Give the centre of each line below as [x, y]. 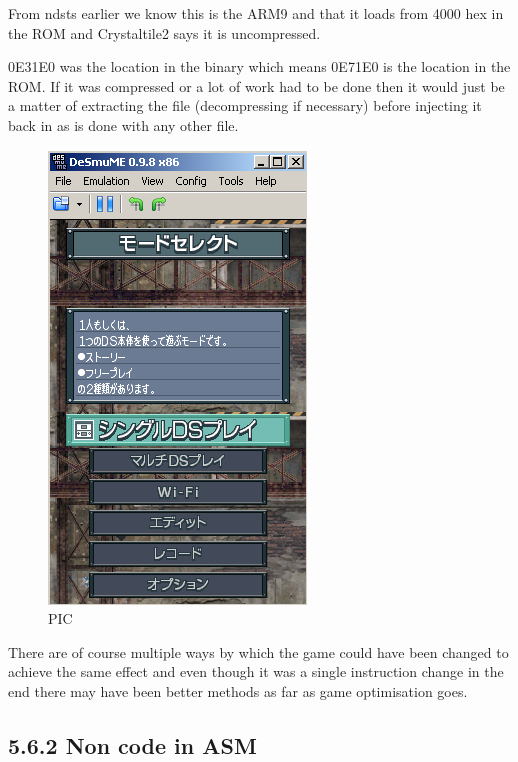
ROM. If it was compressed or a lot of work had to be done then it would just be [256, 85]
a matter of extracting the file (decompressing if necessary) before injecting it [245, 105]
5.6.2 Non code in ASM [132, 744]
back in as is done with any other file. [123, 124]
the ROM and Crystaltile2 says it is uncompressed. [164, 32]
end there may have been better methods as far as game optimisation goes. [238, 690]
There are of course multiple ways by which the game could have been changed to [258, 651]
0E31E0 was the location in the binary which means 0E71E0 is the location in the [259, 66]
